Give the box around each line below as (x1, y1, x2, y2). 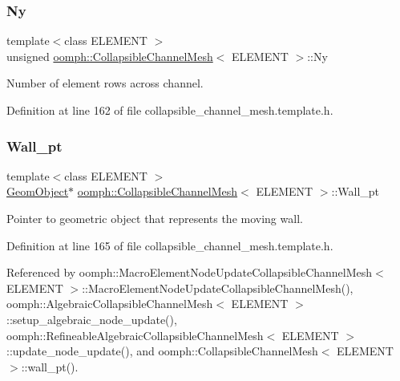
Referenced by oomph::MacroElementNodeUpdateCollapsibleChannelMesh (6, 264, 373, 281)
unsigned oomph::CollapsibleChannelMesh (6, 47, 213, 64)
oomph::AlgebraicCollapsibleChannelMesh (6, 295, 213, 312)
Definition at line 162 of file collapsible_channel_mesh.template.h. (6, 102, 333, 118)
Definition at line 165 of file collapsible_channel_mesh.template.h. (6, 237, 333, 253)
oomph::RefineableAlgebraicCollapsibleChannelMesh (6, 326, 264, 343)
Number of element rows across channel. (6, 75, 204, 91)
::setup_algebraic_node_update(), (6, 310, 177, 327)
